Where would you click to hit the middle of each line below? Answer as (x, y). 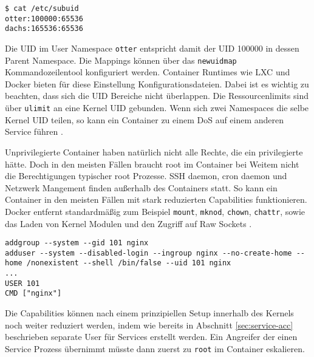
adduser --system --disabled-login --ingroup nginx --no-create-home (148, 253)
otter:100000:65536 (44, 19)
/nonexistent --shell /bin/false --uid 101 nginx (129, 263)
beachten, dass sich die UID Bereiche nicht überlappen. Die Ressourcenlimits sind (157, 96)
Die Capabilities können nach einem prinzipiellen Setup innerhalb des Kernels (149, 313)
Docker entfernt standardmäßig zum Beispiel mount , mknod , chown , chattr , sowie (155, 211)
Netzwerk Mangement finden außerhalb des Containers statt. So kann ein (141, 187)
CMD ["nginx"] (33, 294)
